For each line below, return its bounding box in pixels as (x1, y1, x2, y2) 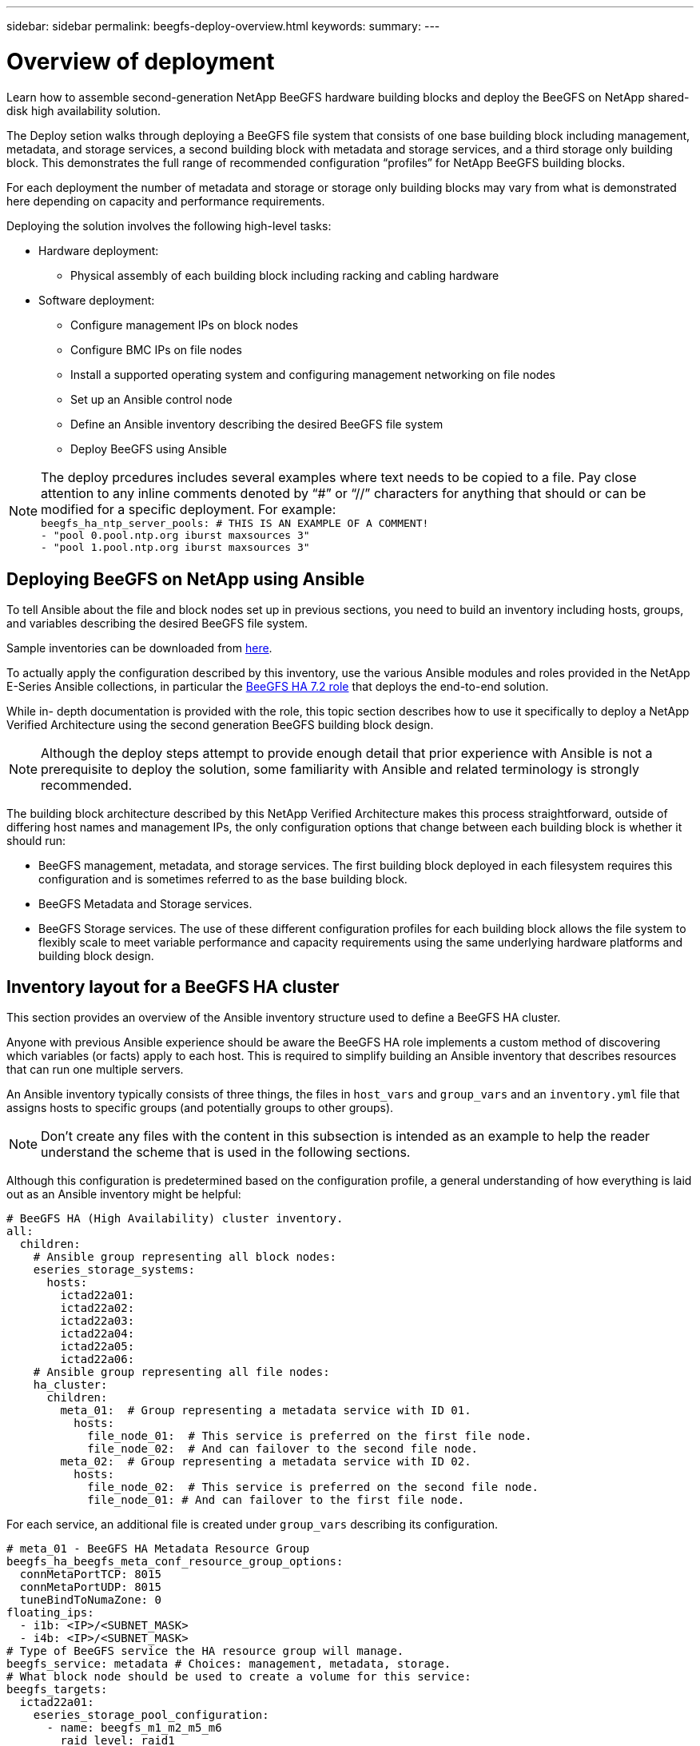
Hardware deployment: (38, 243, 159, 257)
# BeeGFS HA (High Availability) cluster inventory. (6, 1212, 344, 1226)
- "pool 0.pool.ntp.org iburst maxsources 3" (41, 528, 310, 541)
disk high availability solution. (6, 103, 161, 118)
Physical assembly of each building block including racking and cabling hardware (70, 268, 499, 282)
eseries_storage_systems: (33, 1263, 196, 1277)
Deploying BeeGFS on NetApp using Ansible (6, 568, 365, 589)
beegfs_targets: (6, 1683, 108, 1696)
